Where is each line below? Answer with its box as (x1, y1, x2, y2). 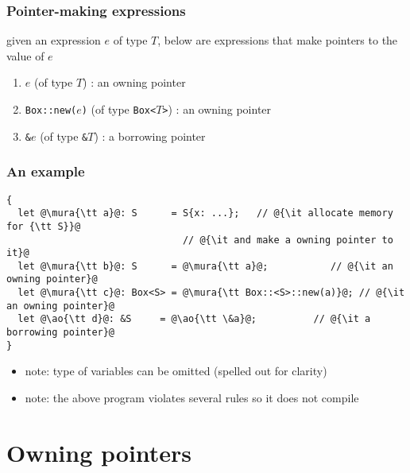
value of (6, 47, 44, 64)
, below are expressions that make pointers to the (157, 32, 398, 48)
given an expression (6, 32, 101, 48)
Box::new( (25, 105, 77, 116)
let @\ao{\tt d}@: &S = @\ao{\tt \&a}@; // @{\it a (17, 313, 371, 325)
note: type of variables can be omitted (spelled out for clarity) (25, 363, 327, 379)
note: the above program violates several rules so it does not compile (25, 390, 359, 405)
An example (6, 161, 85, 181)
